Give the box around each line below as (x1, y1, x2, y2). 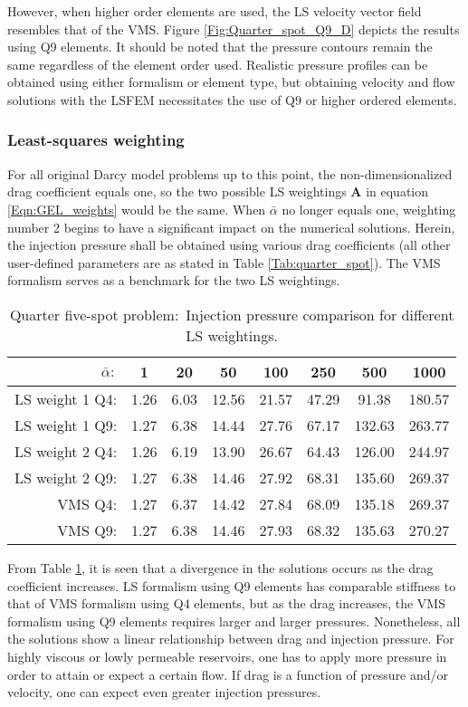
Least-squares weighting (7, 129, 185, 151)
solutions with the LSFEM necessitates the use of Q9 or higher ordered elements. (7, 90, 457, 109)
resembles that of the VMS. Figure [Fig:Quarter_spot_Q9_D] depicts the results (7, 19, 460, 38)
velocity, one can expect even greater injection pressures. (7, 683, 321, 702)
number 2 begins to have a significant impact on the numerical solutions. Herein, (7, 217, 455, 236)
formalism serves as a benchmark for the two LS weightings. (7, 271, 340, 290)
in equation (366, 182, 429, 201)
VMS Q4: (57, 492, 118, 514)
